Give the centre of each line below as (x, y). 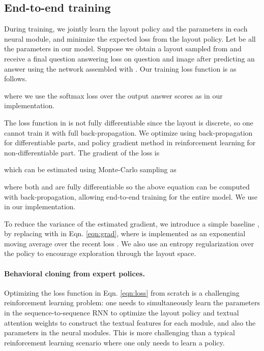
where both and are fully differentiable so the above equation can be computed (127, 186)
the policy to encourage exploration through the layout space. (100, 253)
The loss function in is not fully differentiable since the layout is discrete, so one (129, 122)
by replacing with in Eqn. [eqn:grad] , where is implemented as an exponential (125, 233)
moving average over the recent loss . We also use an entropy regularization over (129, 243)
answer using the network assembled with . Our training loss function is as (120, 68)
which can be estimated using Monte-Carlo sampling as (90, 169)
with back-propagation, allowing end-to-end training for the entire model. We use (131, 196)
